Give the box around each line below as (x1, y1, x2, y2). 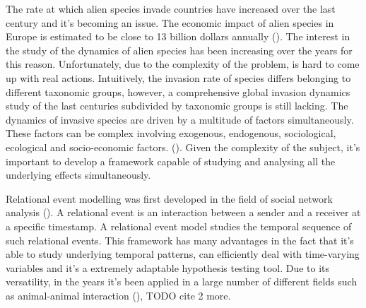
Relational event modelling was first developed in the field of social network (6, 191, 333, 206)
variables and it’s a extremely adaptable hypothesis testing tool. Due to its (6, 260, 330, 275)
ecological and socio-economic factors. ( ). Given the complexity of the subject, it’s (6, 139, 360, 154)
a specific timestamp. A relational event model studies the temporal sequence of (6, 218, 352, 233)
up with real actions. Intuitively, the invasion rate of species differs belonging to (6, 70, 351, 85)
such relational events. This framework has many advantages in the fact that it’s (6, 232, 354, 247)
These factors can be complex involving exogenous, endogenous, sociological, (6, 126, 336, 141)
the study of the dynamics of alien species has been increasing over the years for (6, 42, 353, 57)
